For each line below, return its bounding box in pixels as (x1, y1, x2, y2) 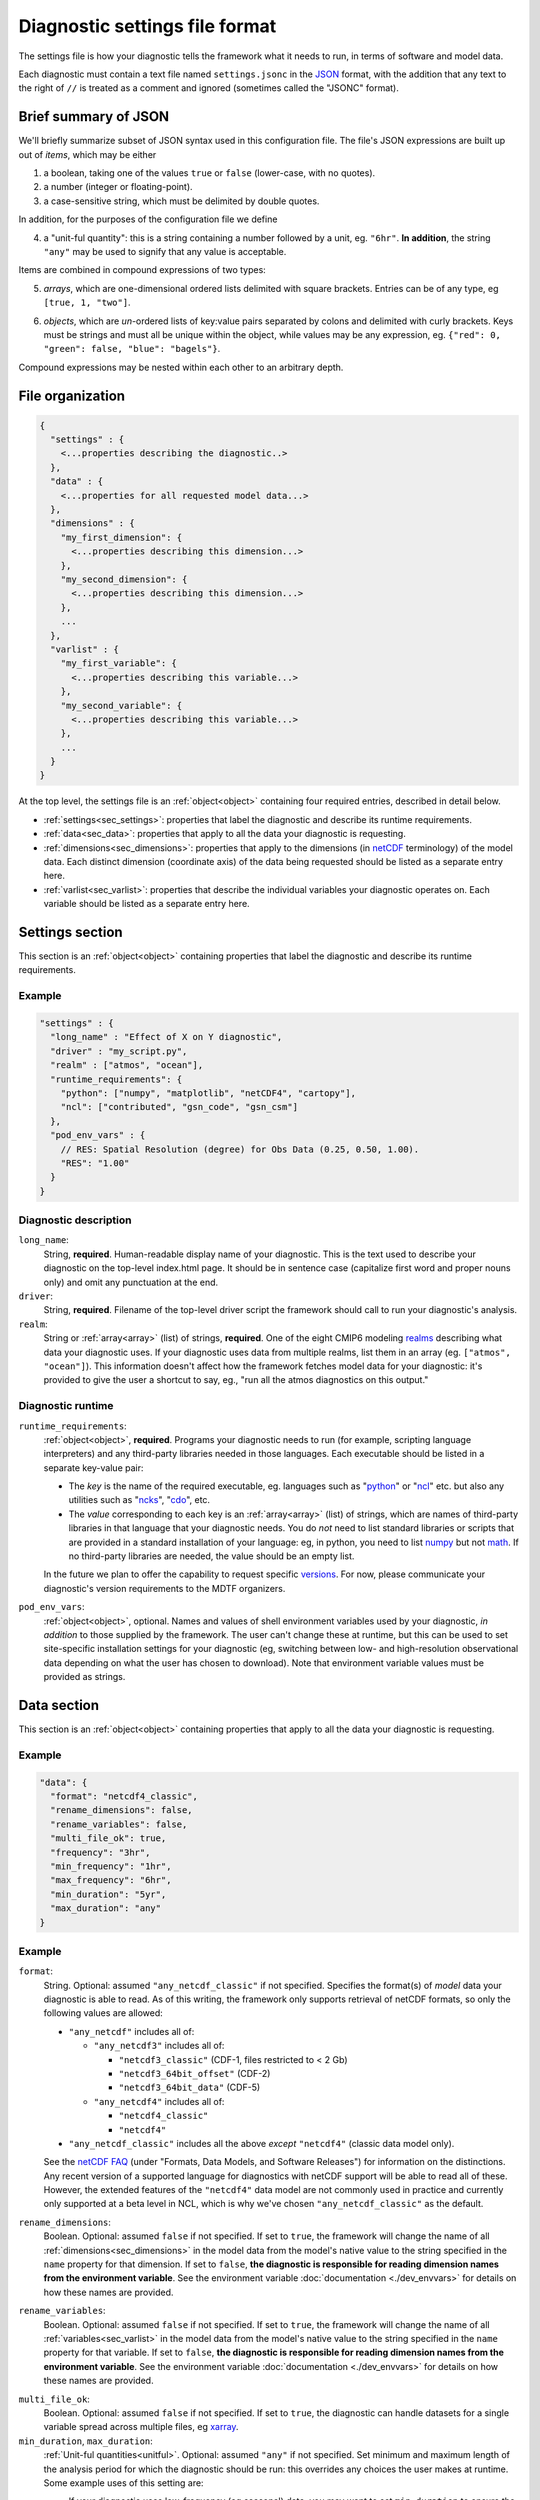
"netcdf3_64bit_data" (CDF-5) (118, 2081, 261, 2094)
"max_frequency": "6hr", (50, 1875, 172, 1886)
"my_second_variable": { (60, 700, 183, 711)
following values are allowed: (43, 2007, 164, 2019)
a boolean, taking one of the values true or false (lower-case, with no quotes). (43, 167, 376, 179)
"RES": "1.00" (60, 1157, 130, 1169)
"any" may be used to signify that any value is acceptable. (43, 245, 287, 257)
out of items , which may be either (18, 148, 157, 160)
